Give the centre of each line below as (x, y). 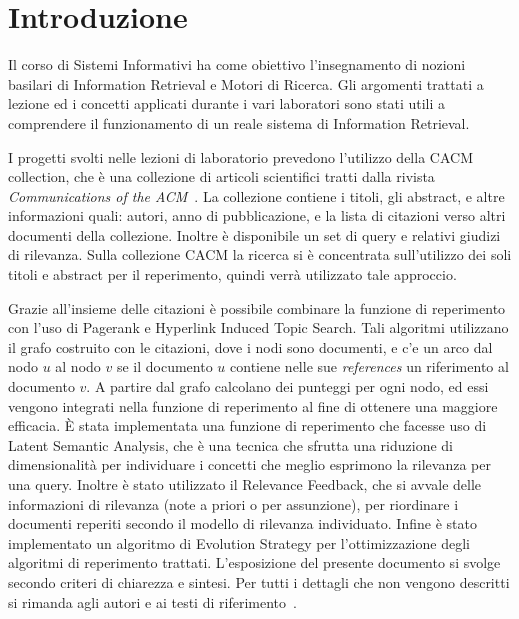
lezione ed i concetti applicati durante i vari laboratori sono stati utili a (227, 103)
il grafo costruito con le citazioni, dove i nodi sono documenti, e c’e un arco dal (250, 346)
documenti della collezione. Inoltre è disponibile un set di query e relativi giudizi (254, 234)
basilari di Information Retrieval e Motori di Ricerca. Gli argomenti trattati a (246, 83)
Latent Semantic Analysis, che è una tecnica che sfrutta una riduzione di (230, 444)
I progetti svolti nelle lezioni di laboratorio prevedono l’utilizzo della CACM (240, 156)
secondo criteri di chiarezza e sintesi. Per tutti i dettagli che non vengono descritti (259, 581)
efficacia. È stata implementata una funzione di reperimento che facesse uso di (247, 425)
